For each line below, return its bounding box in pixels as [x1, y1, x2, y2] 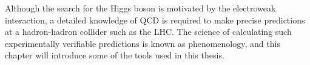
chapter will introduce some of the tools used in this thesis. [5, 49, 224, 61]
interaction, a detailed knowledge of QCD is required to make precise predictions [5, 13, 305, 26]
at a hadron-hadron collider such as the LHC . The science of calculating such [5, 25, 292, 38]
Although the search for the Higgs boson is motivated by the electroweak [5, 2, 276, 14]
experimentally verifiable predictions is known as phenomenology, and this [5, 37, 280, 49]
